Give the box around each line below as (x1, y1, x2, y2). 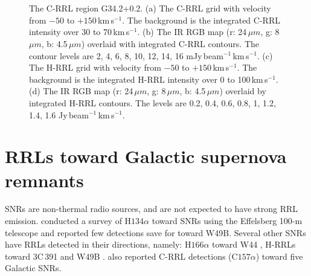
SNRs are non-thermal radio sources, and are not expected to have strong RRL (5, 202, 298, 215)
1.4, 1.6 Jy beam (29, 108, 89, 121)
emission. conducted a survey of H (5, 214, 132, 227)
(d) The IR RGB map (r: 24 (29, 85, 133, 97)
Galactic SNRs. (5, 262, 62, 274)
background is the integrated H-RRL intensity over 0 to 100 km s (29, 72, 268, 85)
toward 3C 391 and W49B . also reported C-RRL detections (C (5, 249, 238, 262)
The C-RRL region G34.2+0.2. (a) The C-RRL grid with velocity (29, 2, 271, 14)
